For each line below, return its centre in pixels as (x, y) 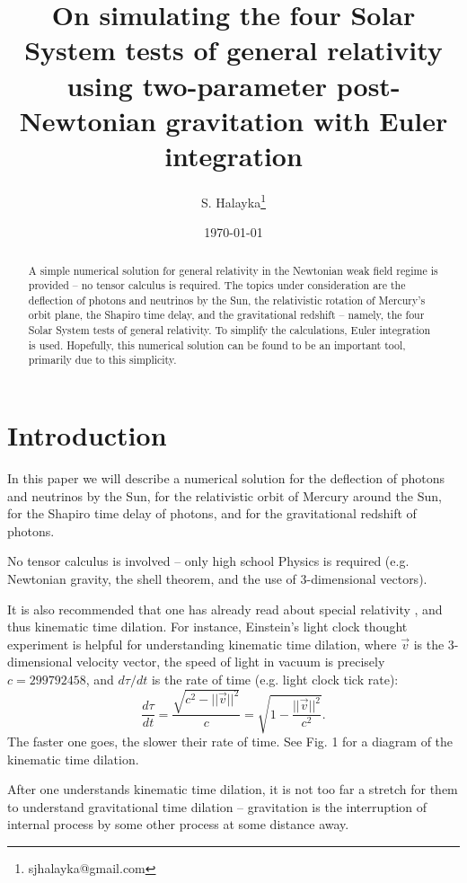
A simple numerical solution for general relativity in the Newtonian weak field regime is (233, 270)
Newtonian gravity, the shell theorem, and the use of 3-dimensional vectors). (217, 579)
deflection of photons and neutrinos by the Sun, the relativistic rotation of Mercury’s (227, 300)
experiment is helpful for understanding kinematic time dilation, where (202, 644)
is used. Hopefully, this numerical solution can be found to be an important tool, (217, 344)
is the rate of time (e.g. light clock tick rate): (275, 679)
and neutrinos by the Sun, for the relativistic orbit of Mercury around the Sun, (225, 495)
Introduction (87, 435)
